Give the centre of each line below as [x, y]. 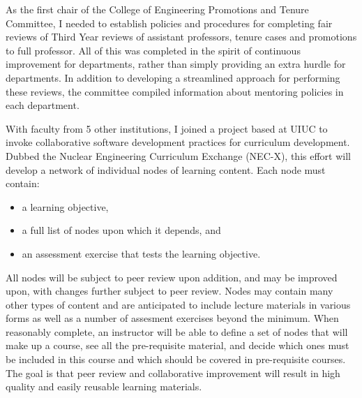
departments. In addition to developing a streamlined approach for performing [173, 77]
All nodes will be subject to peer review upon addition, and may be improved [172, 277]
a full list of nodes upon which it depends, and [121, 230]
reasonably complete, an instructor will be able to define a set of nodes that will [177, 331]
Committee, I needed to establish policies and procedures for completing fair [169, 23]
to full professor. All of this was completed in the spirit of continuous [153, 50]
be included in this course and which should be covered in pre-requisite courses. [176, 359]
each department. [43, 105]
